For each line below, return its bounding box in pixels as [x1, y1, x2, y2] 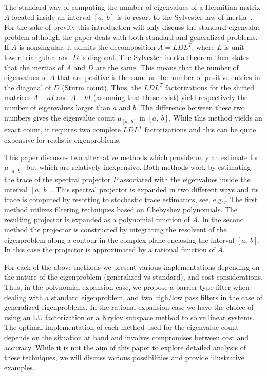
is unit [224, 42, 244, 52]
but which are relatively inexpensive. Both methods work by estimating [26, 162, 251, 172]
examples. [4, 362, 35, 372]
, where [192, 42, 215, 52]
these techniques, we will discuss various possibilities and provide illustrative [4, 352, 244, 363]
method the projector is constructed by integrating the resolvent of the [4, 224, 227, 234]
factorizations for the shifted [165, 82, 255, 92]
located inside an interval [12, 11, 91, 22]
